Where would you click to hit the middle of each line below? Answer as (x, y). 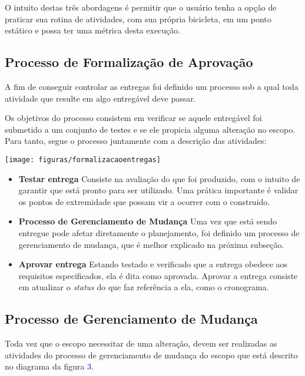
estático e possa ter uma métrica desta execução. (93, 30)
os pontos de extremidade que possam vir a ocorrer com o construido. (144, 201)
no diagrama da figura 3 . (49, 366)
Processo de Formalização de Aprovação (129, 62)
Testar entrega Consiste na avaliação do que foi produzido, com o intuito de (159, 178)
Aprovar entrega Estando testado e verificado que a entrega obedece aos (153, 264)
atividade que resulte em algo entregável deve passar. (100, 98)
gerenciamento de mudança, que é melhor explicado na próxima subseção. (151, 244)
